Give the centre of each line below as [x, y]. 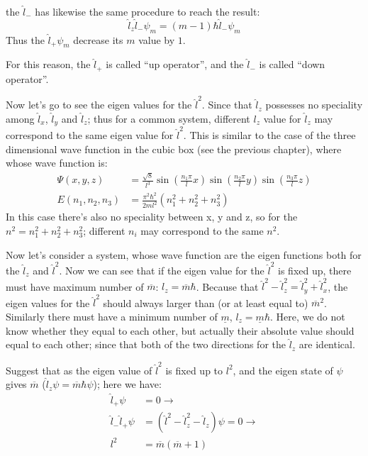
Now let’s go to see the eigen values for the [99, 105]
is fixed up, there [315, 270]
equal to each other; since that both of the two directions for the [146, 344]
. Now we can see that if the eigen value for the [162, 270]
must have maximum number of [75, 286]
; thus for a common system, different [169, 118]
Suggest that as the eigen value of [79, 370]
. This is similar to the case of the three [269, 134]
